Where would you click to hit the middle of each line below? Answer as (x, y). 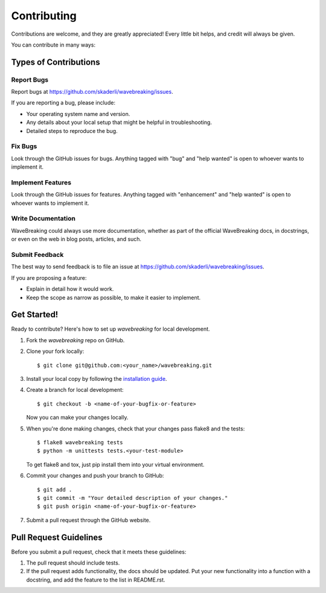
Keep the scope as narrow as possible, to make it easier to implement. (113, 297)
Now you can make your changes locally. (77, 418)
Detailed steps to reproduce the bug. (72, 131)
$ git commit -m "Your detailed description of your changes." (133, 498)
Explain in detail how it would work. (70, 289)
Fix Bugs (24, 146)
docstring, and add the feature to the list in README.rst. (96, 580)
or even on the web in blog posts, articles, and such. (76, 239)
